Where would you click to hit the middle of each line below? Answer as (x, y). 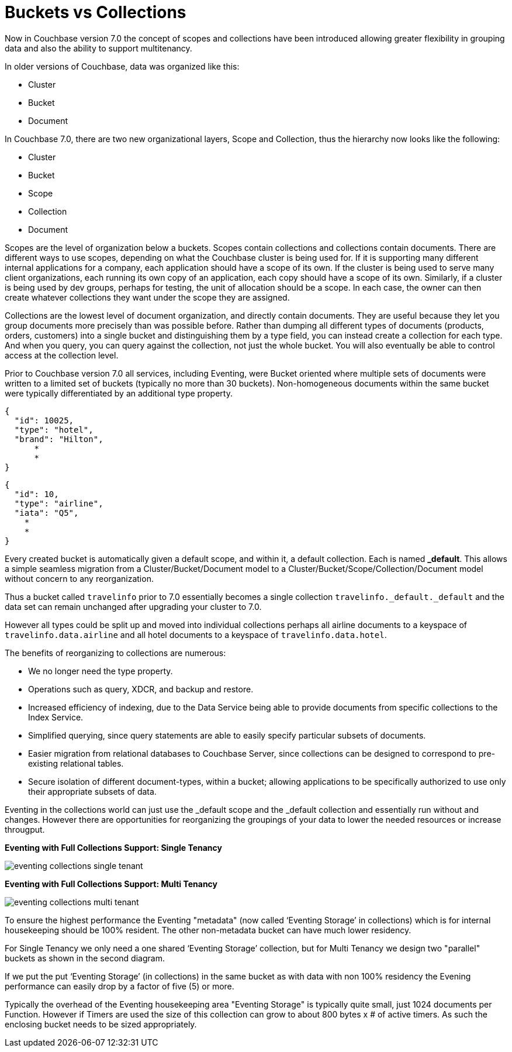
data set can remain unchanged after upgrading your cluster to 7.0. (133, 606)
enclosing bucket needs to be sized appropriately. (101, 1024)
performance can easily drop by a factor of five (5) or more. (120, 986)
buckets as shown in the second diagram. (85, 958)
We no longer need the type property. (101, 671)
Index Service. (56, 717)
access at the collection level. (62, 355)
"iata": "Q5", (46, 513)
